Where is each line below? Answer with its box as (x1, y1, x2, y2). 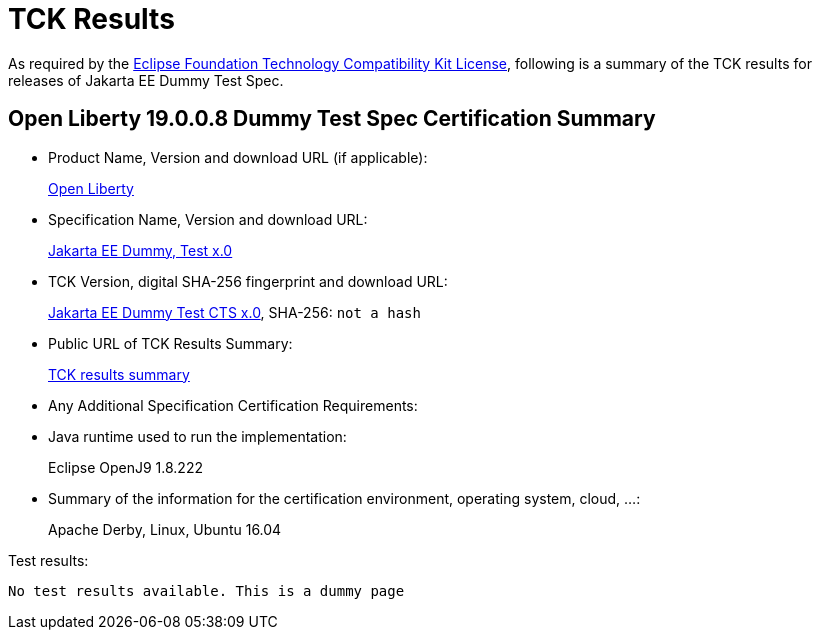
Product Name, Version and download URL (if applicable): (48, 148, 428, 166)
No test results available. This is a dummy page (8, 582, 405, 599)
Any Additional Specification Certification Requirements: (48, 396, 418, 414)
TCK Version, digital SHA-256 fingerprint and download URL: (48, 272, 448, 290)
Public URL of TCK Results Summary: (48, 334, 293, 352)
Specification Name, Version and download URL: (48, 210, 368, 228)
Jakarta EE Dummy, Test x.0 (48, 241, 233, 259)
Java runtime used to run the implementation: (48, 427, 347, 445)
